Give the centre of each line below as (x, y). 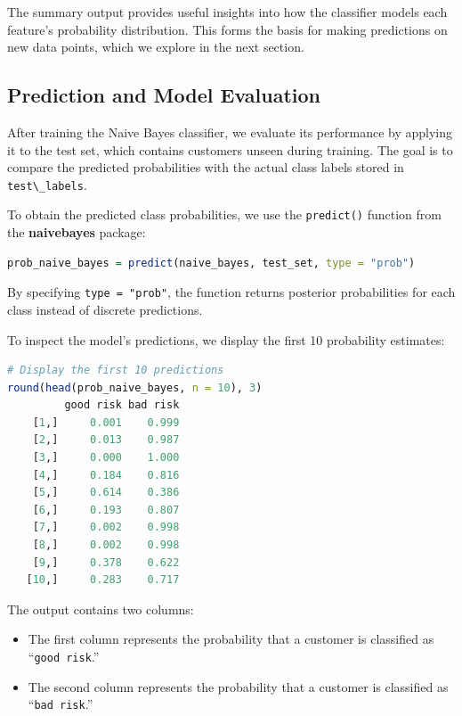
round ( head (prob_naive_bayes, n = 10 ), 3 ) (135, 387)
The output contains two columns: (101, 609)
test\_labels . (47, 184)
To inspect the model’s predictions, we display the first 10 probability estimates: (226, 339)
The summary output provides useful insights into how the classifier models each (227, 12)
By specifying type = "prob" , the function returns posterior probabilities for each (231, 292)
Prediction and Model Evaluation (164, 95)
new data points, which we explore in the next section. (156, 47)
